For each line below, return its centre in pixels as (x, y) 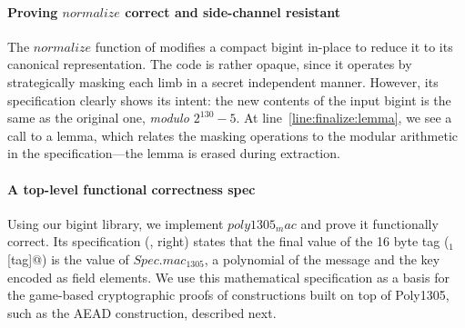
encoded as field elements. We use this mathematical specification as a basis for (228, 277)
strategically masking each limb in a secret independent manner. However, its (223, 81)
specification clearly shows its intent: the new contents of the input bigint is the (229, 99)
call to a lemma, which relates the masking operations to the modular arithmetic (233, 135)
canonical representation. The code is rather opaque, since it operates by (210, 64)
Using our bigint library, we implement (116, 223)
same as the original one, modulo (98, 118)
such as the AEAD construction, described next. (142, 312)
